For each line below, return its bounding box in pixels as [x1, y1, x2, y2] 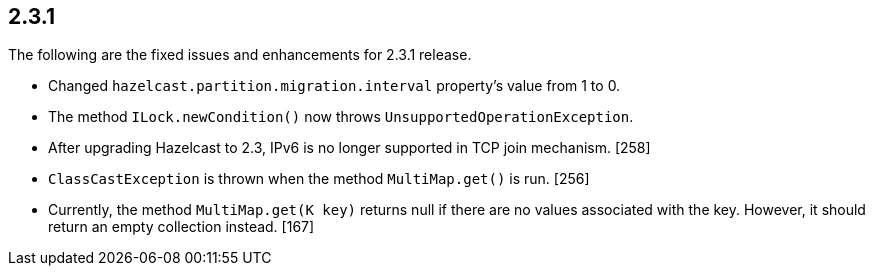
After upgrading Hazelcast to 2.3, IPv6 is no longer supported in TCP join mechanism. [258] [48, 139, 651, 157]
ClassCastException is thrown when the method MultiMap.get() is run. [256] [48, 170, 590, 188]
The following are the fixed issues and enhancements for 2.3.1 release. [8, 46, 472, 64]
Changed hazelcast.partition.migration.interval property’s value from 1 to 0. [48, 77, 621, 95]
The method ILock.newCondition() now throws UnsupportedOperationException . [48, 108, 634, 126]
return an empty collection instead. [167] [48, 218, 315, 236]
